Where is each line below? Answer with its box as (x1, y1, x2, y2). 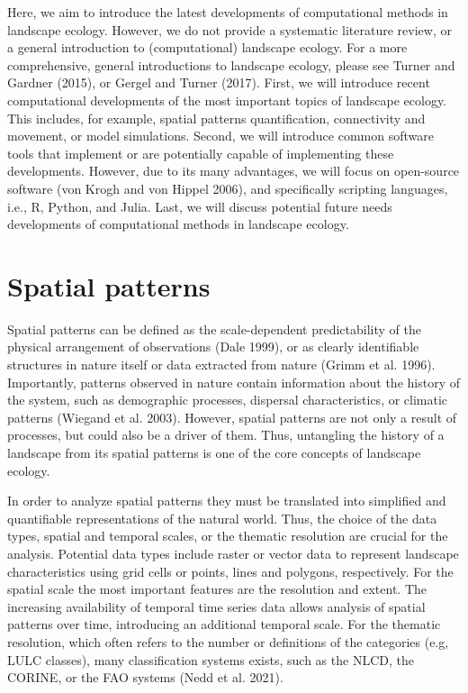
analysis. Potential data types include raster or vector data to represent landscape (7, 543, 459, 562)
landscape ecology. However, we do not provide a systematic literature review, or (7, 20, 452, 39)
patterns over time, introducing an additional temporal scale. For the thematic (7, 615, 441, 634)
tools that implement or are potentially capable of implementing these (7, 143, 394, 162)
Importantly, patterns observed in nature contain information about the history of (7, 372, 460, 391)
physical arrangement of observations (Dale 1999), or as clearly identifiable (7, 337, 419, 356)
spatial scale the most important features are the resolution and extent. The (7, 579, 427, 598)
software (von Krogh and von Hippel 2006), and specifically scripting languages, (7, 178, 448, 197)
